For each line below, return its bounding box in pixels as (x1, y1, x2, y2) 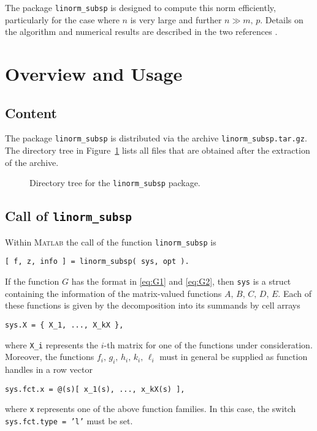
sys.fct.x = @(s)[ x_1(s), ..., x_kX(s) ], (5, 384, 185, 394)
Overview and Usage (5, 61, 183, 86)
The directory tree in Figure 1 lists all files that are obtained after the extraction (5, 144, 310, 157)
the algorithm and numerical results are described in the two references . (5, 25, 278, 38)
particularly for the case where (5, 13, 120, 26)
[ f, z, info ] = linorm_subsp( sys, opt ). (5, 257, 189, 266)
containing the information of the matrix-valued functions (5, 287, 222, 299)
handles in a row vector (5, 362, 93, 375)
